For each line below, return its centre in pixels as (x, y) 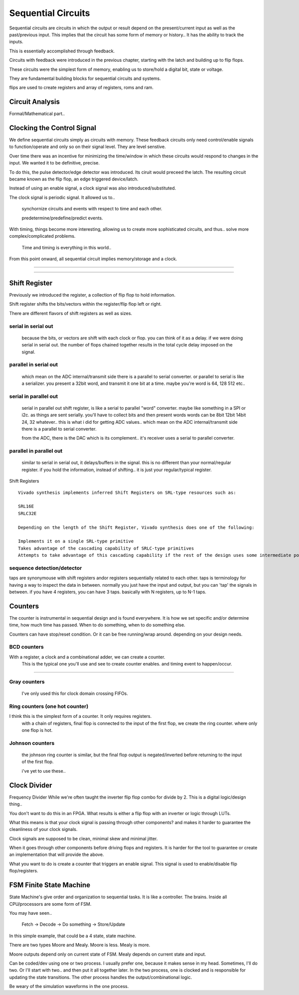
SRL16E (26, 506)
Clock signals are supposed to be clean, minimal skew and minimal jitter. (83, 838)
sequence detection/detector (46, 568)
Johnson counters (32, 743)
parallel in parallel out (36, 451)
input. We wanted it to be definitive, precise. (54, 163)
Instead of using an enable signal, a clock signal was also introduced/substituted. (93, 188)
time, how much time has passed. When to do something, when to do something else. (97, 625)
